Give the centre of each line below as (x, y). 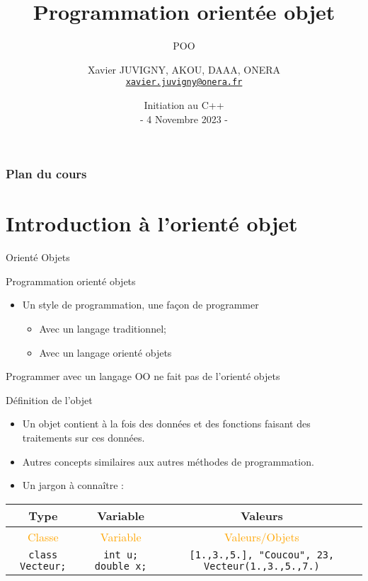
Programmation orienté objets (71, 281)
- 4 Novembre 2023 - (184, 119)
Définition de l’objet (49, 399)
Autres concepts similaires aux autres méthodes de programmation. (168, 461)
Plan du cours (46, 174)
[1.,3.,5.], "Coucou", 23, (262, 554)
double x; (121, 566)
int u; (121, 554)
